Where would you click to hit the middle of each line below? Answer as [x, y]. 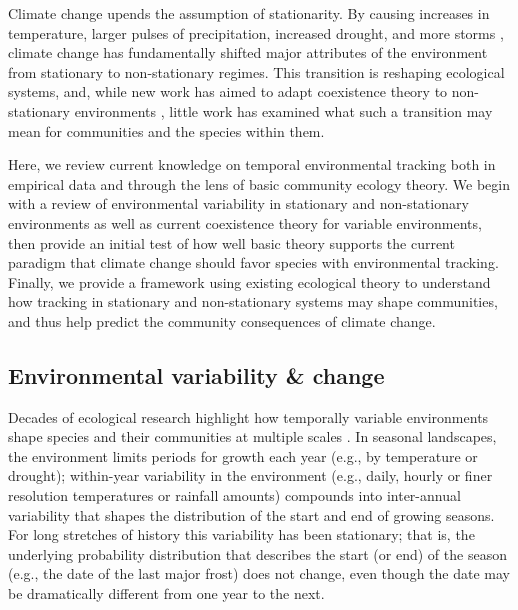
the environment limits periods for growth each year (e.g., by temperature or [243, 455]
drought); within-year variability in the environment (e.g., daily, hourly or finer [250, 475]
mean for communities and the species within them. [166, 130]
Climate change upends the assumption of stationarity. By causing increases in [249, 13]
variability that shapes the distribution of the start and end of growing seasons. [251, 514]
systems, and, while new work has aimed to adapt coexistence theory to [228, 91]
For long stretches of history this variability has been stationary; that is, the [241, 534]
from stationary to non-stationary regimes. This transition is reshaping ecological [256, 71]
